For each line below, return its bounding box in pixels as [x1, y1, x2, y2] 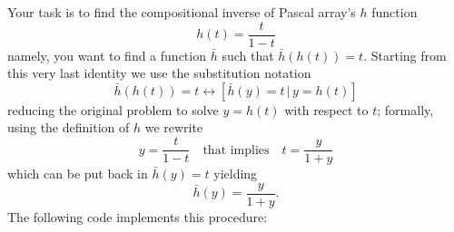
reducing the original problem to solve [7, 100, 219, 119]
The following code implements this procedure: [7, 207, 268, 226]
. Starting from [363, 45, 447, 64]
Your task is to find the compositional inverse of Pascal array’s [7, 3, 356, 21]
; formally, [377, 100, 434, 119]
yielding [213, 164, 258, 183]
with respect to [284, 100, 369, 119]
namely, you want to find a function [7, 45, 206, 64]
